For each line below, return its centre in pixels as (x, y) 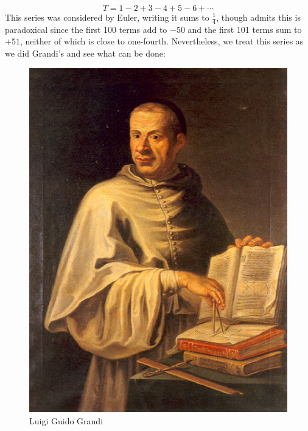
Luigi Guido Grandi (66, 420)
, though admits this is (258, 17)
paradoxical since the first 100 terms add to (86, 29)
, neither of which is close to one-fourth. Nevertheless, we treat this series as (162, 41)
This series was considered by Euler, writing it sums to (107, 17)
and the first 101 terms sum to (245, 29)
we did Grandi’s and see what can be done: (85, 53)
